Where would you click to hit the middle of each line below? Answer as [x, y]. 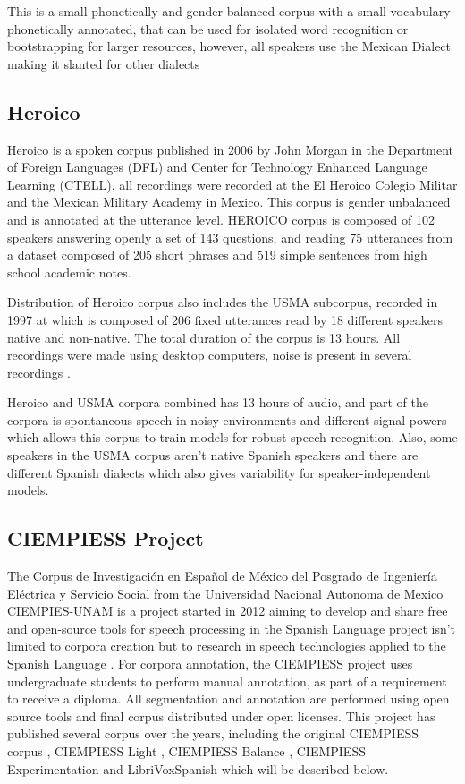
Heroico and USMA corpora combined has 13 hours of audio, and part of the [218, 402]
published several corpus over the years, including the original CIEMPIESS [213, 733]
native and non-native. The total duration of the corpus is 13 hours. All [204, 337]
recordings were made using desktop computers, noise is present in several [210, 355]
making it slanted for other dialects [104, 63]
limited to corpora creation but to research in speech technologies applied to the [227, 646]
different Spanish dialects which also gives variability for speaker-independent [219, 472]
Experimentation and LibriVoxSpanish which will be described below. [198, 768]
